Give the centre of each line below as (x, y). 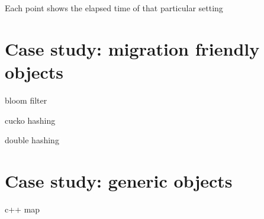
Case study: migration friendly (132, 48)
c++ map (22, 209)
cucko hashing (30, 120)
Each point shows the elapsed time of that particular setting (114, 8)
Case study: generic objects (119, 180)
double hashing (32, 140)
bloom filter (26, 100)
